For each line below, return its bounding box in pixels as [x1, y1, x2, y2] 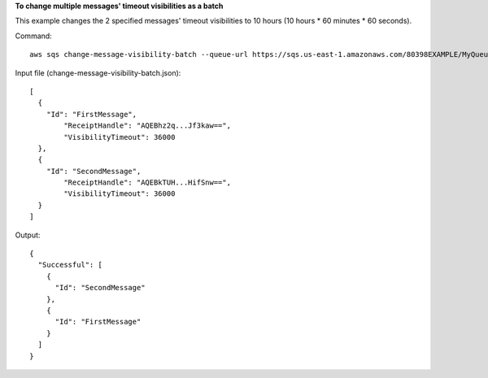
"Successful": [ [37, 260, 103, 270]
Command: [15, 31, 52, 41]
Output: [15, 230, 41, 240]
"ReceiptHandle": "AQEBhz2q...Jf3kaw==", [63, 121, 232, 130]
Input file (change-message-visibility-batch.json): [15, 67, 181, 77]
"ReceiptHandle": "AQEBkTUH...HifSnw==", [63, 178, 232, 187]
